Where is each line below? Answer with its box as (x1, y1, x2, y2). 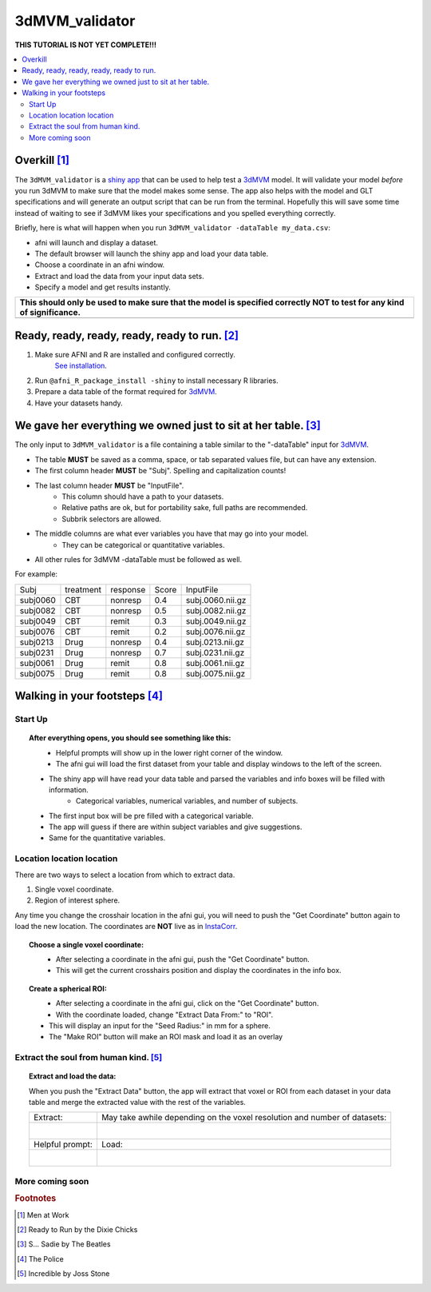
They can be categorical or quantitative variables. (61, 540, 225, 549)
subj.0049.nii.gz (185, 616, 247, 627)
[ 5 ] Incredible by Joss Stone (17, 1269, 110, 1278)
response (110, 584, 146, 595)
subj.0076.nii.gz (185, 626, 246, 637)
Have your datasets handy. (34, 398, 123, 408)
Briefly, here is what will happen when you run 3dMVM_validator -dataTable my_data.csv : (14, 223, 331, 233)
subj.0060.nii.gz (185, 594, 247, 605)
